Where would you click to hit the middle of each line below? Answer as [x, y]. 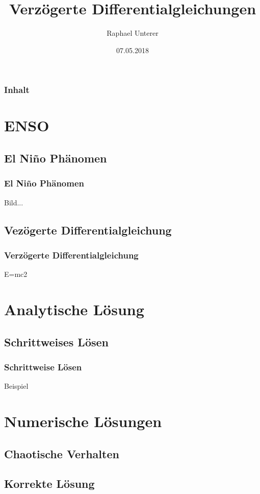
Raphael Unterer [133, 33]
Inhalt [17, 90]
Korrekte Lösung [49, 484]
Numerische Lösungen [83, 421]
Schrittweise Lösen [43, 367]
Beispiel [16, 386]
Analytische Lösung [74, 309]
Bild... [14, 202]
